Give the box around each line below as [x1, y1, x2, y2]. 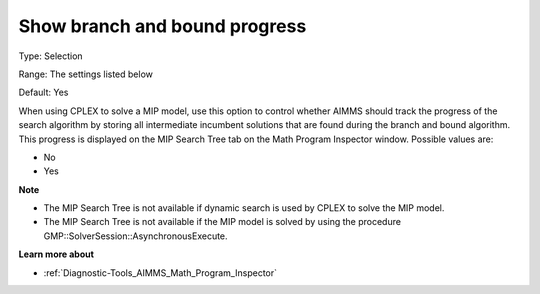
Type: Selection [18, 50, 84, 62]
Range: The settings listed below [18, 68, 154, 80]
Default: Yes [18, 86, 69, 99]
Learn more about [18, 248, 95, 260]
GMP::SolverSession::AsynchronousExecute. [43, 230, 229, 242]
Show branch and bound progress [18, 15, 307, 37]
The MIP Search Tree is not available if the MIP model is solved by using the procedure [43, 216, 402, 228]
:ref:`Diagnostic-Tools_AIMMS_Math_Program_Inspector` [43, 266, 278, 279]
